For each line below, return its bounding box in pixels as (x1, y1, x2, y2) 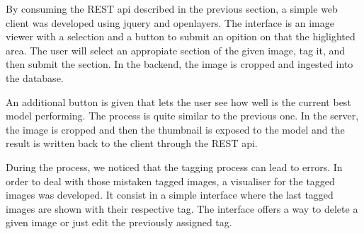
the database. (6, 70, 64, 85)
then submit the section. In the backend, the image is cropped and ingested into (6, 57, 353, 71)
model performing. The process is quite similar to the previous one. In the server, (6, 108, 359, 123)
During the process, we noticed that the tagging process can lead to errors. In (6, 159, 343, 174)
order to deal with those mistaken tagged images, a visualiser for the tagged (6, 173, 335, 188)
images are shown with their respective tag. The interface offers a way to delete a (6, 201, 358, 216)
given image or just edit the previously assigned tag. (6, 215, 232, 230)
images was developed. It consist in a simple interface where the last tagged (6, 187, 334, 202)
